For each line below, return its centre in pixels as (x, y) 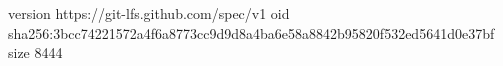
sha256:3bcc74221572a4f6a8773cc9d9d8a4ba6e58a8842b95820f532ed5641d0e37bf (251, 32)
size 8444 (35, 52)
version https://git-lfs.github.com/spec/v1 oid (149, 13)
